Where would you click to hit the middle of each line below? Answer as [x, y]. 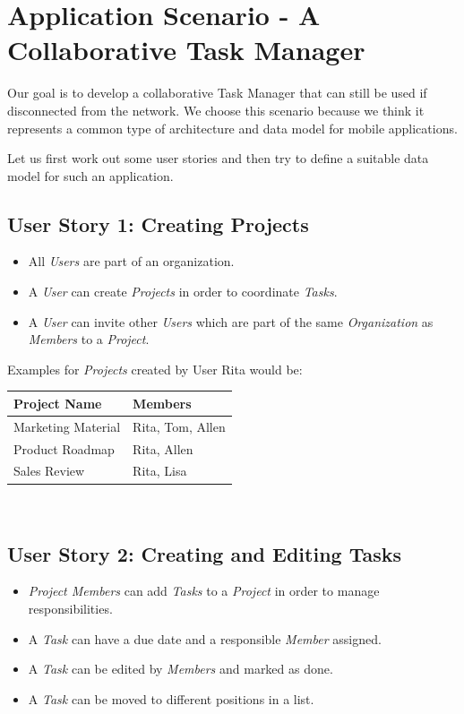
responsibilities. [70, 608]
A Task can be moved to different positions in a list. [171, 698]
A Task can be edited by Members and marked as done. [180, 669]
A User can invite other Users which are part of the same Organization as [231, 321]
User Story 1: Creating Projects [158, 224]
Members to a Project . [89, 339]
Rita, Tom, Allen [179, 426]
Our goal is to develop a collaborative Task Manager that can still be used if [217, 93]
